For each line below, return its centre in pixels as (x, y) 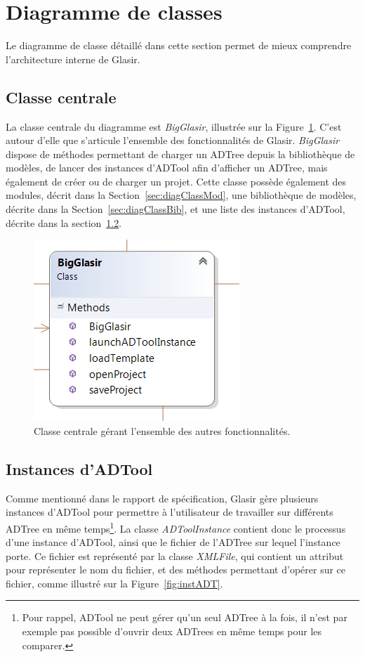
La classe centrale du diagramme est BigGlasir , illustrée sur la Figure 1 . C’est (174, 126)
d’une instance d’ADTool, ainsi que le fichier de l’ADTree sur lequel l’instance (173, 542)
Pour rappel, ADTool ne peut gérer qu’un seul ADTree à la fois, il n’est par (185, 617)
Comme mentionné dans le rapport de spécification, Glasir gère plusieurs (162, 498)
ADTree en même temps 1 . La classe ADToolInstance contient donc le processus (176, 527)
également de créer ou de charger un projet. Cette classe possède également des (176, 181)
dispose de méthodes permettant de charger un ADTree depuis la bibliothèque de (180, 154)
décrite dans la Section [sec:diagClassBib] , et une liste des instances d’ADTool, (175, 209)
